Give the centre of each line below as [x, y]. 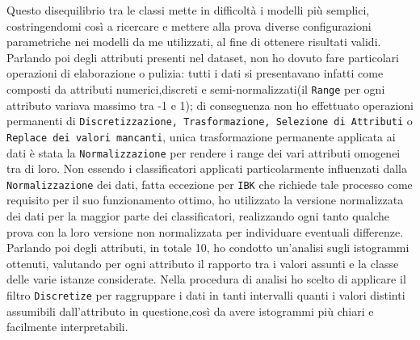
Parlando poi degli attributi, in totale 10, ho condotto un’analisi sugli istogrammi [208, 248]
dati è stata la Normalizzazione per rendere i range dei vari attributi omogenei [204, 152]
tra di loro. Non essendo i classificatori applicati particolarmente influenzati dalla [207, 168]
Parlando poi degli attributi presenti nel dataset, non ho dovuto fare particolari [203, 57]
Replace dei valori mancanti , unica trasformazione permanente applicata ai [201, 136]
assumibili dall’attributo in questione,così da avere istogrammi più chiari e [190, 311]
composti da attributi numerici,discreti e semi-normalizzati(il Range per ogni [196, 88]
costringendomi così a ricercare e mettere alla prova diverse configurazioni [189, 25]
